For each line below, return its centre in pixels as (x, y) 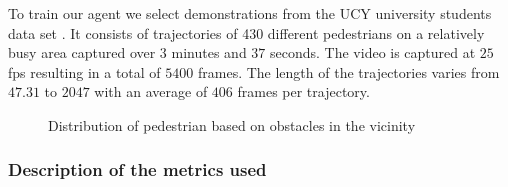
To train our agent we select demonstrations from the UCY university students (250, 13)
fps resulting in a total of (84, 71)
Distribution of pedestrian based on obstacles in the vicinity (232, 124)
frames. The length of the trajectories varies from (348, 71)
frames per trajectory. (303, 91)
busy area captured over (82, 52)
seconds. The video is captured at (372, 52)
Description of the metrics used (137, 169)
